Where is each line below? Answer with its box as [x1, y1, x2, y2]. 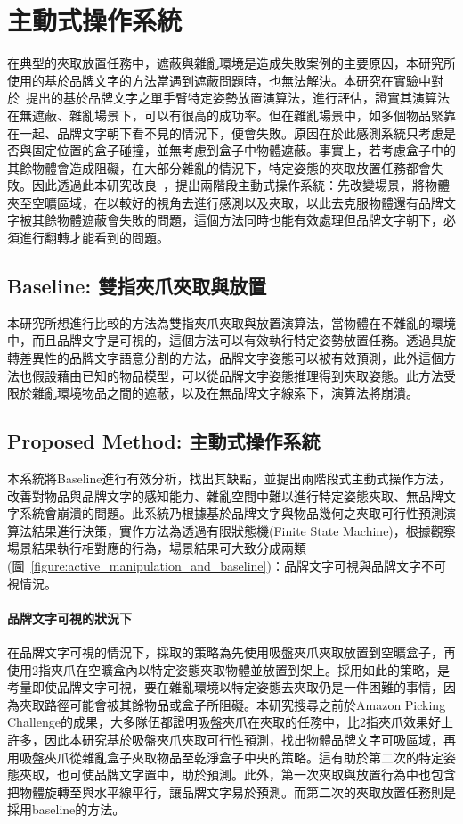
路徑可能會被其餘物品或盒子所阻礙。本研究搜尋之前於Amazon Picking [44, 695, 446, 713]
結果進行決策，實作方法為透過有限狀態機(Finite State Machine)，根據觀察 [31, 521, 456, 540]
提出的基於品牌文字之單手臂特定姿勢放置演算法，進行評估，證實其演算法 [26, 88, 450, 107]
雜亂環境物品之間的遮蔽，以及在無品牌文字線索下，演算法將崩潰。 [31, 383, 418, 402]
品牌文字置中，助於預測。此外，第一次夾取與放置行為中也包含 [93, 765, 456, 784]
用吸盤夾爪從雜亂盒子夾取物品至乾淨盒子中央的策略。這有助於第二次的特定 [7, 747, 443, 766]
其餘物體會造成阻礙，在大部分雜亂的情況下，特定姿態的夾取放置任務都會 [7, 158, 431, 177]
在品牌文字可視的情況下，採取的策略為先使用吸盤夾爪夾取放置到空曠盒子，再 [7, 642, 456, 661]
